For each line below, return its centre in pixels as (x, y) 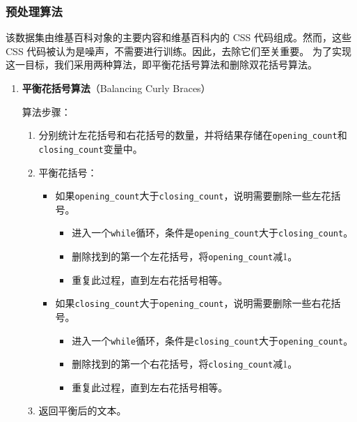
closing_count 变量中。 (90, 148)
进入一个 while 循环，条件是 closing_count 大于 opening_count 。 (213, 340)
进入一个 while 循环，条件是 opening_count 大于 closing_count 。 (213, 233)
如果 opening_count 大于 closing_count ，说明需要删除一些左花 (193, 196)
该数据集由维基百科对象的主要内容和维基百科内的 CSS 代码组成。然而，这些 (178, 37)
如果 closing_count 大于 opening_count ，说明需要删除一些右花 (193, 303)
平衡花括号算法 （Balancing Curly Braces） (116, 88)
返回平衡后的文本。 (82, 410)
